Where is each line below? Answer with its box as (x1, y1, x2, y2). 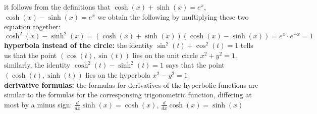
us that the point (4, 49, 57, 60)
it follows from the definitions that (4, 2, 111, 12)
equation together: (4, 21, 61, 32)
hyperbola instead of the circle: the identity (4, 40, 153, 50)
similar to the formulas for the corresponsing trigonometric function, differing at (4, 89, 252, 100)
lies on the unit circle (132, 49, 198, 60)
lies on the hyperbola (85, 70, 150, 80)
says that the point (166, 60, 225, 70)
